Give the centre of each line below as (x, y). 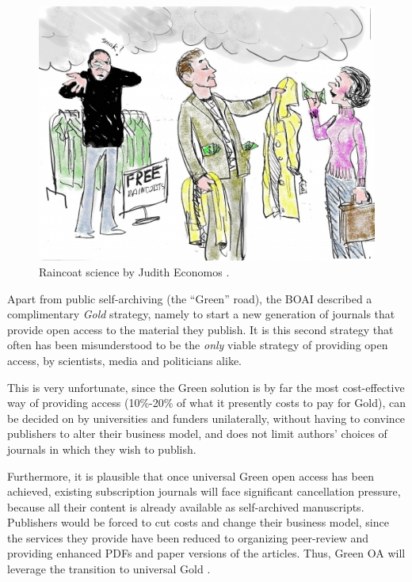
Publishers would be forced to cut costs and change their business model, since (198, 522)
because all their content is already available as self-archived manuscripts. (186, 506)
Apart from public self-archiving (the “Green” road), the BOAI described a (190, 298)
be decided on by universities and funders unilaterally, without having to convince (206, 418)
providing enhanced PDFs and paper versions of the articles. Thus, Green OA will (206, 553)
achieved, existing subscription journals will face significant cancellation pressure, (204, 491)
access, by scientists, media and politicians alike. (124, 360)
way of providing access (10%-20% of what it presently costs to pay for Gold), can (207, 403)
